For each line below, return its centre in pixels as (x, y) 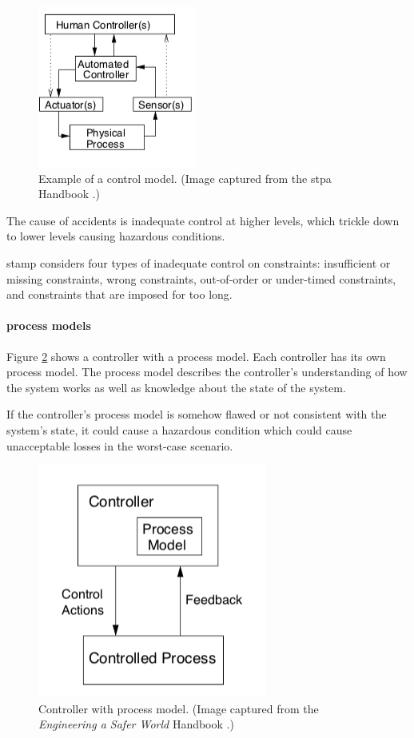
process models (49, 325)
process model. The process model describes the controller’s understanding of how (207, 372)
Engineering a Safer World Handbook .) (136, 724)
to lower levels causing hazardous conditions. (116, 236)
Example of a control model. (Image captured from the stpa (185, 178)
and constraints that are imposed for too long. (119, 294)
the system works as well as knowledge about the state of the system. (176, 387)
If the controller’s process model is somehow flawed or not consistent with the (197, 414)
